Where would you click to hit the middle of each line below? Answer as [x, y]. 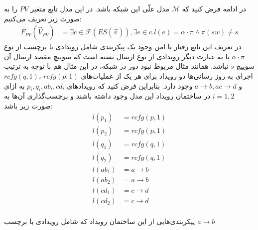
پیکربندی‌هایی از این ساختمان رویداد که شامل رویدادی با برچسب [100, 221]
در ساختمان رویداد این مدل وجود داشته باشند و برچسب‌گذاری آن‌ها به [107, 96]
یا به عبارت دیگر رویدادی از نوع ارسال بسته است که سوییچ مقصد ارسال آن [117, 56]
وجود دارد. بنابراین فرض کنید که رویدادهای [130, 85]
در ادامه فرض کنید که [214, 8]
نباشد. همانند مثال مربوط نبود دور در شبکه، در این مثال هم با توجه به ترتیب [116, 66]
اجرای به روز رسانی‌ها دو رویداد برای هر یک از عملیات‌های [167, 76]
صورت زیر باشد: [28, 105]
